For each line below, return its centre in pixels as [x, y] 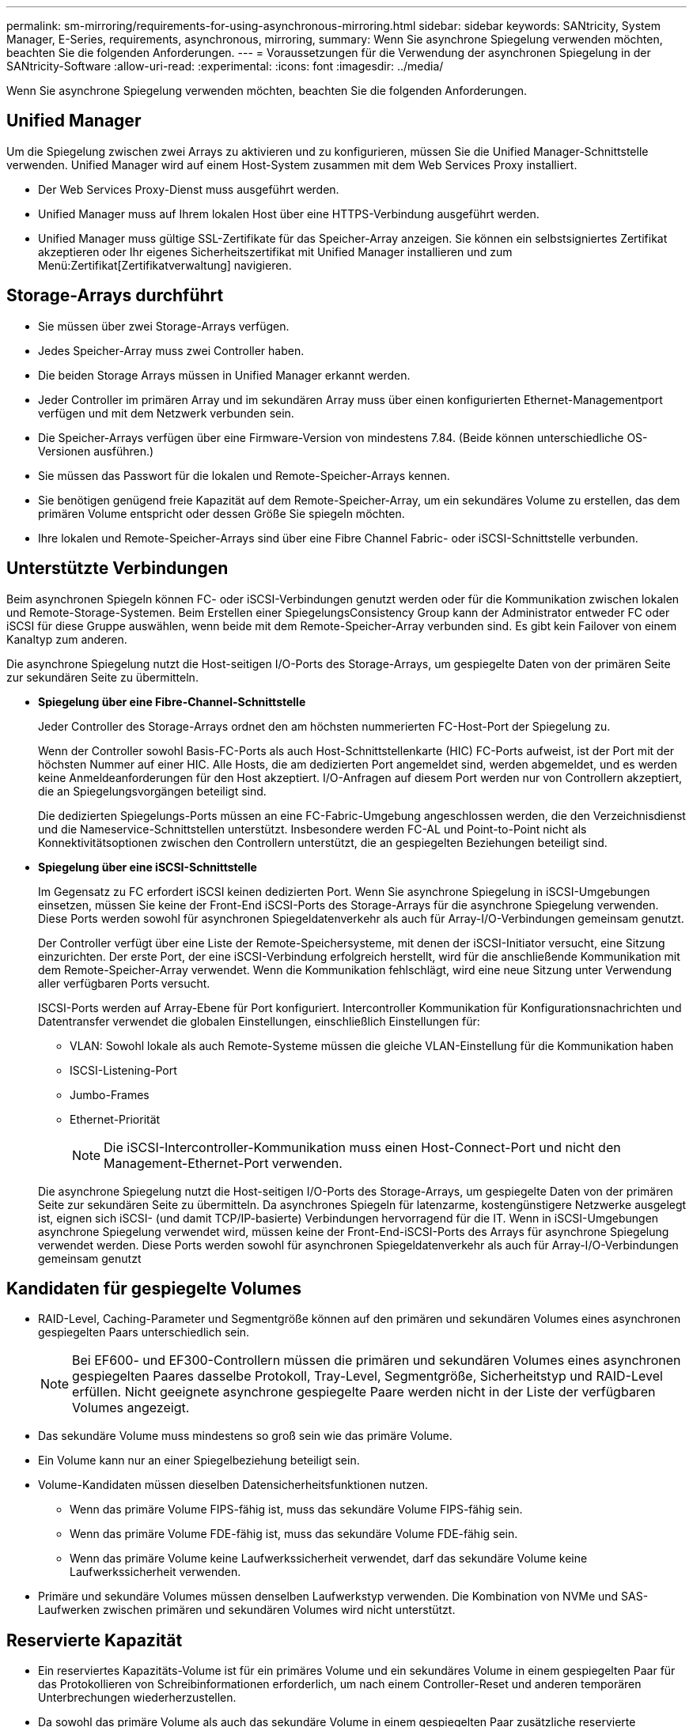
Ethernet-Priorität [115, 1119]
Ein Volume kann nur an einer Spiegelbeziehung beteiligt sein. [199, 1461]
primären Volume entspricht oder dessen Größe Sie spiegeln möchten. [222, 513]
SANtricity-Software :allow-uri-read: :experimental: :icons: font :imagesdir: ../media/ [225, 66]
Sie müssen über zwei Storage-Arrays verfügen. [164, 326]
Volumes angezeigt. [131, 1408]
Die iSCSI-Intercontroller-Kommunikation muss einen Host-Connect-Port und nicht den [362, 1147]
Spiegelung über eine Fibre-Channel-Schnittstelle [172, 701]
